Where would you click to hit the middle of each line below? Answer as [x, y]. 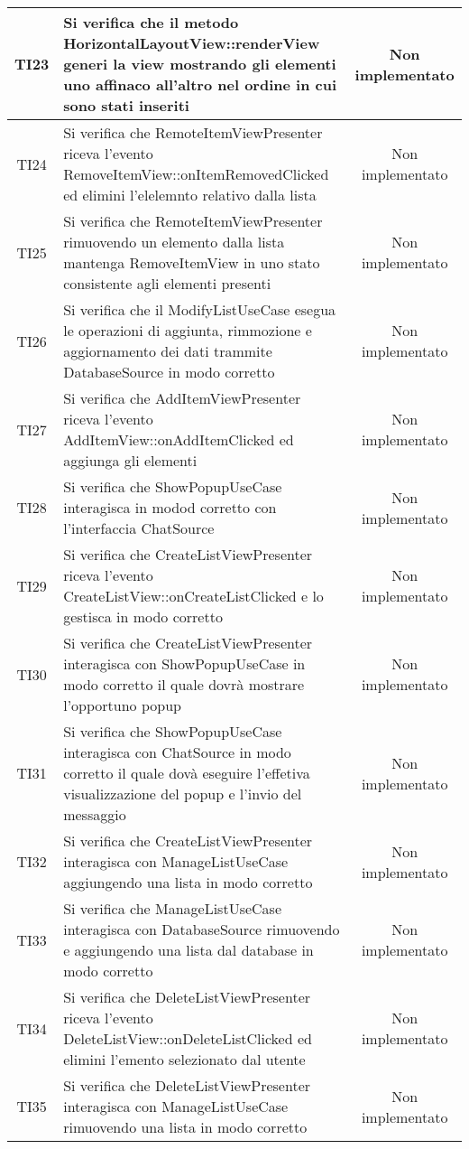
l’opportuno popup [122, 705]
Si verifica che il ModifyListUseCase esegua [200, 309]
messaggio [95, 814]
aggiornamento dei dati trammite [168, 351]
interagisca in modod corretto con [170, 507]
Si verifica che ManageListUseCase [173, 908]
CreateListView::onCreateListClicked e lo [193, 596]
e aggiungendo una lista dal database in [189, 950]
